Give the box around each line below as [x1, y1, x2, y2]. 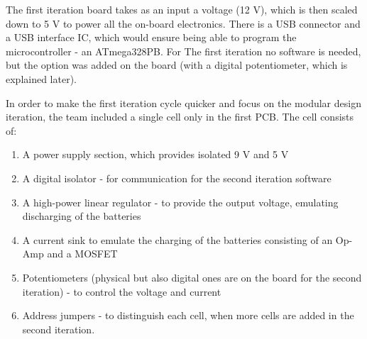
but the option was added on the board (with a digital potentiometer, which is [6, 57, 348, 72]
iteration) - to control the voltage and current [22, 284, 221, 299]
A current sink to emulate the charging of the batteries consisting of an [22, 232, 333, 247]
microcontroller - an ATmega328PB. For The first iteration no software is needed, [6, 43, 361, 58]
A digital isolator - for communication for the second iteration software [22, 170, 332, 185]
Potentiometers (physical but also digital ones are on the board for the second [22, 269, 362, 284]
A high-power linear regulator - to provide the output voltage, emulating [22, 194, 339, 209]
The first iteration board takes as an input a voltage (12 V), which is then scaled [6, 2, 358, 16]
